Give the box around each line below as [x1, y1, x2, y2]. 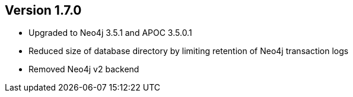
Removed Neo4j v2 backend [28, 64, 139, 75]
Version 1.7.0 [5, 3, 82, 18]
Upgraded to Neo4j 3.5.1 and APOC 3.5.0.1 [28, 28, 192, 38]
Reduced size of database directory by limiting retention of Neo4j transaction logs [28, 46, 349, 56]
